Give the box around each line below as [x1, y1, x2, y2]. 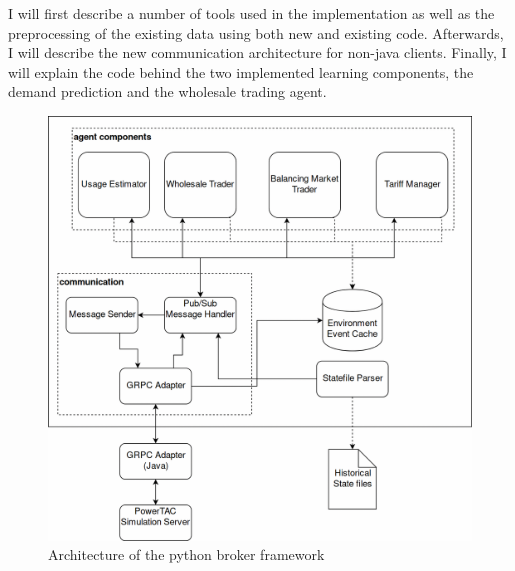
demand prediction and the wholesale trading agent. [8, 81, 327, 102]
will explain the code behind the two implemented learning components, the [8, 61, 474, 82]
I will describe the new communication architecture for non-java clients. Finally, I [8, 42, 507, 63]
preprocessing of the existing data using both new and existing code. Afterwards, [8, 22, 504, 43]
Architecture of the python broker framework [48, 544, 325, 565]
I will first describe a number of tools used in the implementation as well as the [8, 3, 495, 23]
